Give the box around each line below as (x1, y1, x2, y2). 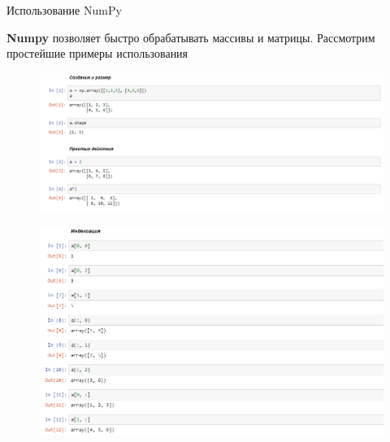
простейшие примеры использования (6, 45, 188, 62)
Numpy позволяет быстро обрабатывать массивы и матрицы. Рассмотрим (6, 28, 375, 45)
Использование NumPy (6, 2, 122, 18)
